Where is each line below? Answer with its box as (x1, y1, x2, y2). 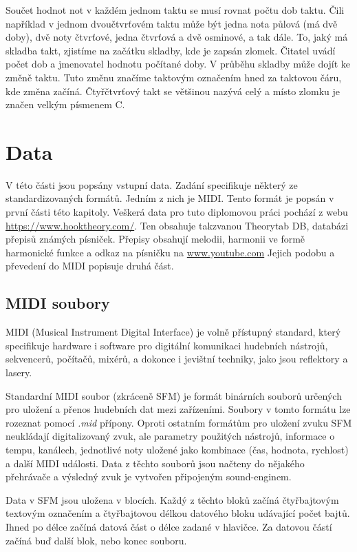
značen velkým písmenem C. (6, 97, 125, 112)
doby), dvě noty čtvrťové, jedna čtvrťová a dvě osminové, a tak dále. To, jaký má (6, 30, 348, 44)
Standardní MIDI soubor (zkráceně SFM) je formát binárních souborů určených (6, 388, 342, 402)
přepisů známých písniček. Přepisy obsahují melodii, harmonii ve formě (6, 232, 305, 246)
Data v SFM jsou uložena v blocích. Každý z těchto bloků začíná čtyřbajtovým (6, 492, 339, 507)
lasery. (6, 365, 32, 380)
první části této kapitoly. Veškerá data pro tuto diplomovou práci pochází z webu (6, 205, 348, 219)
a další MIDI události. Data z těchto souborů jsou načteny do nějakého (6, 456, 305, 470)
